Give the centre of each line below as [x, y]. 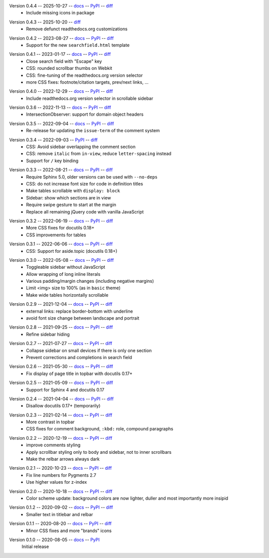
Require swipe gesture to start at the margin [71, 205]
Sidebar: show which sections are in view [69, 197]
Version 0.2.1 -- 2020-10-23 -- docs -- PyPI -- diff [61, 468]
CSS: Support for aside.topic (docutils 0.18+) [72, 251]
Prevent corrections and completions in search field [79, 357]
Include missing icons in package [60, 13]
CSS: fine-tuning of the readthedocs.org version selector [84, 75]
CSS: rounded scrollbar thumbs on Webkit [69, 68]
